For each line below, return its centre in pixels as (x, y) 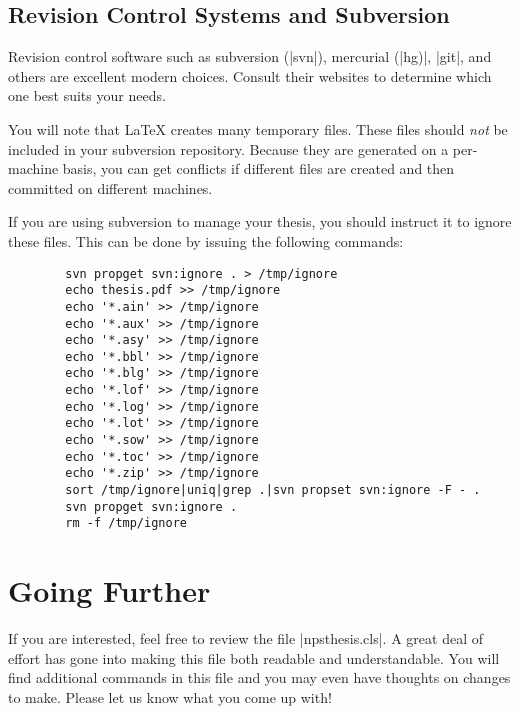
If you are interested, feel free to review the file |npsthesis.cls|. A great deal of (245, 638)
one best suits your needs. (87, 95)
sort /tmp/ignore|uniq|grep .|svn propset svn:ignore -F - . (273, 490)
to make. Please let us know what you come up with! (170, 696)
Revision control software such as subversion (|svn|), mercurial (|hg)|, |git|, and (250, 56)
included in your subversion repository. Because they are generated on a (228, 148)
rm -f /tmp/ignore (126, 523)
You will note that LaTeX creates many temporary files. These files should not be (258, 128)
